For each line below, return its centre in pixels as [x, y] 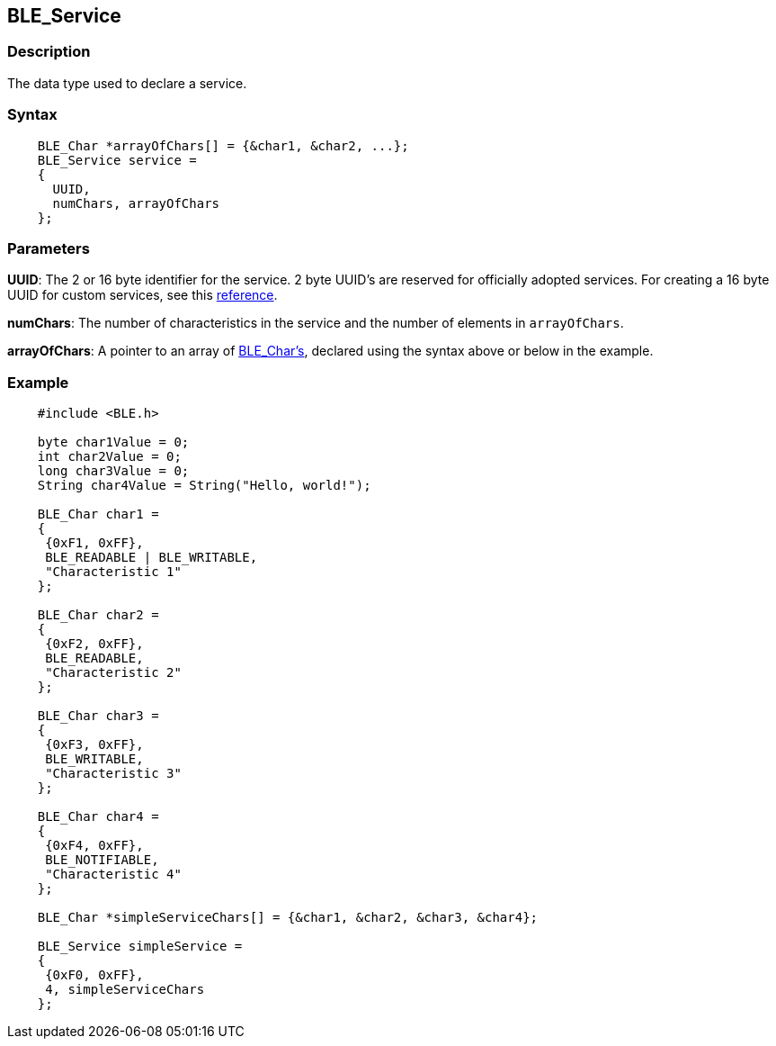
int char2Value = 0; [109, 457]
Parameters [49, 248]
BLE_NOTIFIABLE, [102, 860]
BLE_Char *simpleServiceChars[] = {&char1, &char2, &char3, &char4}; [288, 918]
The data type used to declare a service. [127, 83]
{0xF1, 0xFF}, [94, 543]
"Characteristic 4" [113, 875]
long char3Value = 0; [113, 471]
